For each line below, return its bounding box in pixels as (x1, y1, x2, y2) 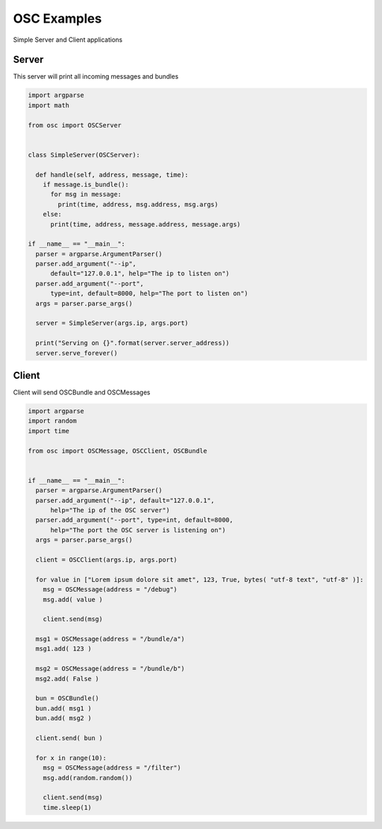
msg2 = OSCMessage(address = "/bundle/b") (35, 665, 185, 673)
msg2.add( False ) (35, 675, 99, 682)
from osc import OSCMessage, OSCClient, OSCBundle (28, 447, 208, 454)
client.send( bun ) (35, 733, 103, 742)
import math (28, 101, 70, 109)
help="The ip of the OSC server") (50, 506, 170, 514)
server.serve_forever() (35, 349, 118, 357)
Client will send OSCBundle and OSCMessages (13, 388, 151, 396)
